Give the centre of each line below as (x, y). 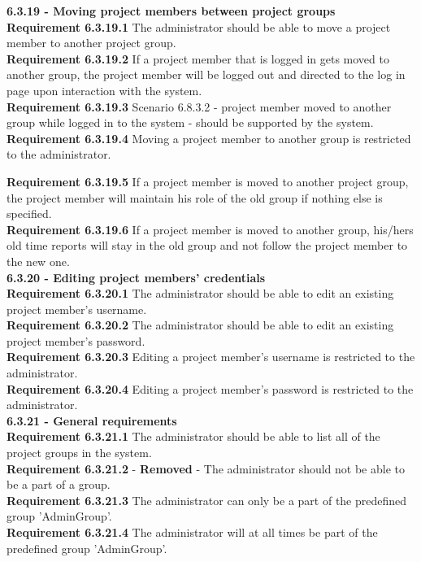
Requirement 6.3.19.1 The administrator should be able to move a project (199, 26)
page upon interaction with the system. (104, 90)
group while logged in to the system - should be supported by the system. (190, 122)
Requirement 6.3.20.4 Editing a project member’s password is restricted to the (210, 388)
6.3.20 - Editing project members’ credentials (136, 277)
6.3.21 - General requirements (92, 420)
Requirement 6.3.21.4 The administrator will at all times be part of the (192, 532)
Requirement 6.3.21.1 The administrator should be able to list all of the (193, 436)
